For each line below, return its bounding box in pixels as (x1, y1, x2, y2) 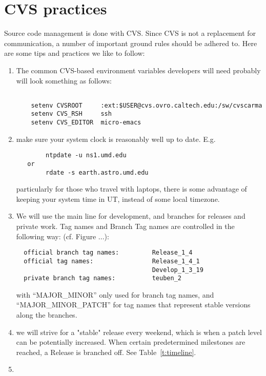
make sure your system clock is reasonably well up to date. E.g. (16, 133, 216, 144)
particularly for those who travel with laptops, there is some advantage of (16, 183, 247, 194)
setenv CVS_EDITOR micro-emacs (31, 119, 141, 127)
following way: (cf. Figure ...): (16, 231, 109, 241)
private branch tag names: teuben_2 (24, 275, 181, 282)
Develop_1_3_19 (152, 266, 203, 274)
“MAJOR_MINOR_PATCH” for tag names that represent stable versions (16, 299, 251, 310)
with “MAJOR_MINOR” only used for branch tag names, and (16, 289, 214, 300)
